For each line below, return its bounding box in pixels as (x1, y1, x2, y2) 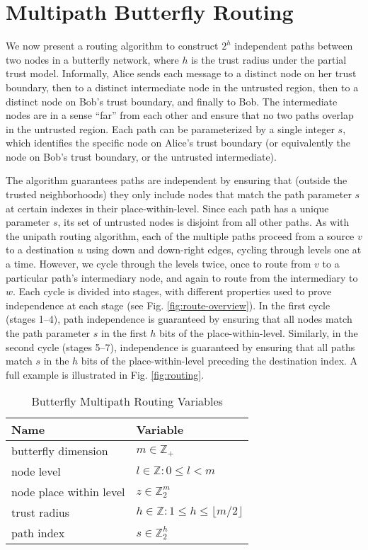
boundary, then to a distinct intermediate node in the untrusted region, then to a (6, 79, 359, 94)
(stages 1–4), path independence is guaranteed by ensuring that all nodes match (6, 311, 352, 326)
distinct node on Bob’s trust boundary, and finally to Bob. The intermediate (6, 93, 338, 108)
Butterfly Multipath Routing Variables (31, 393, 223, 410)
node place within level (11, 483, 125, 500)
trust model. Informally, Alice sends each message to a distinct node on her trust (6, 66, 357, 81)
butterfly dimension (11, 442, 108, 459)
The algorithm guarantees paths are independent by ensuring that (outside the (6, 173, 347, 188)
